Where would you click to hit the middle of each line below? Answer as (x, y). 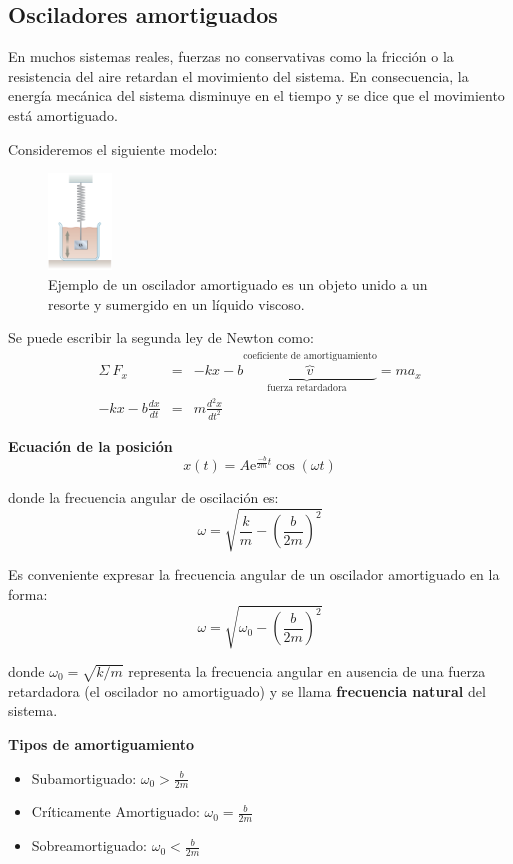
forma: (28, 593)
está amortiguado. (63, 114)
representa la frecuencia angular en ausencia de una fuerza (307, 671)
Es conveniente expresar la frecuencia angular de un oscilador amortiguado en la (254, 574)
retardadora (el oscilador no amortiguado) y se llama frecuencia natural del (247, 690)
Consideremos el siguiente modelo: (113, 148)
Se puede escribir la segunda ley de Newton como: (161, 337)
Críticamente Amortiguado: (115, 811)
